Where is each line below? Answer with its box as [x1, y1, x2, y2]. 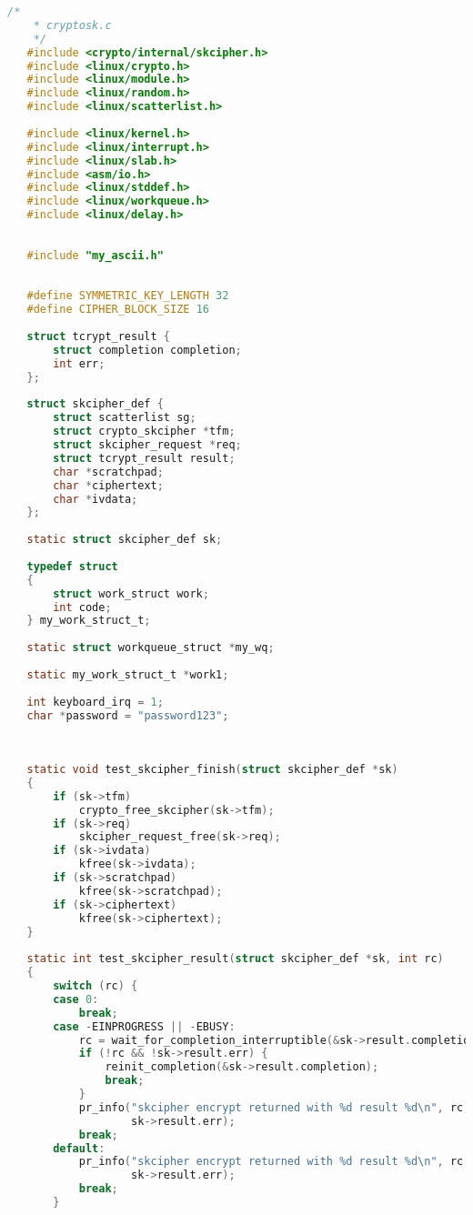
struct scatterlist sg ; [53, 411, 196, 425]
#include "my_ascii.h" [26, 248, 164, 262]
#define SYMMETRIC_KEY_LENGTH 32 [26, 289, 229, 303]
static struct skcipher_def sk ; [26, 533, 223, 547]
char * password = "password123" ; [26, 708, 229, 722]
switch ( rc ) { [53, 979, 138, 992]
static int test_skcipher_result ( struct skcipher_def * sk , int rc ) [26, 952, 444, 966]
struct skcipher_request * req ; [53, 438, 242, 451]
